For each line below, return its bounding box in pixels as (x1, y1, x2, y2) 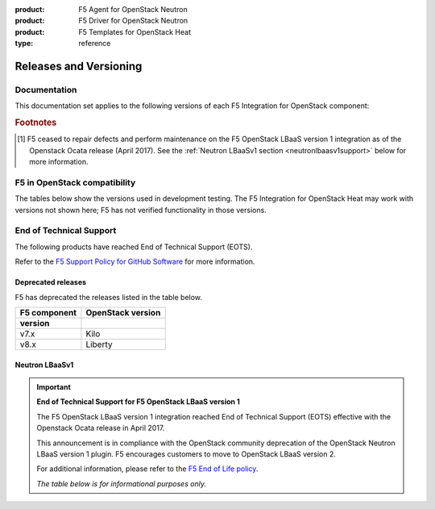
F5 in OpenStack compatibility (14, 177, 136, 188)
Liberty (85, 339, 113, 350)
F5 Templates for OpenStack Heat (78, 27, 191, 36)
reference (78, 39, 111, 48)
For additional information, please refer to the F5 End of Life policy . (36, 464, 259, 474)
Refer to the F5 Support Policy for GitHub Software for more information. (14, 257, 255, 266)
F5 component (19, 307, 77, 318)
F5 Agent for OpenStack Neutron (78, 5, 188, 14)
